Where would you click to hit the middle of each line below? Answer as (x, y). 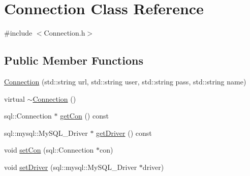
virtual (14, 98)
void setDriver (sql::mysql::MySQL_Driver (71, 167)
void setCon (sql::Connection (49, 150)
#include (18, 33)
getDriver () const (124, 133)
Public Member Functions (74, 60)
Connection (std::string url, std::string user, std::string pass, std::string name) (125, 81)
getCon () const (84, 116)
